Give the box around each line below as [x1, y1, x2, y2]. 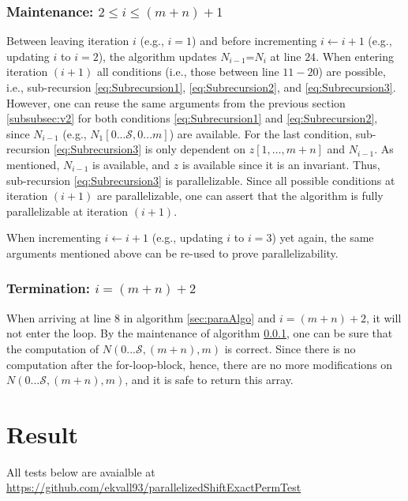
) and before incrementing [192, 32, 317, 49]
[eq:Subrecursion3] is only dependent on [54, 141, 245, 157]
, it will [365, 309, 402, 326]
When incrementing [6, 229, 101, 246]
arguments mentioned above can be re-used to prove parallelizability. [6, 244, 339, 261]
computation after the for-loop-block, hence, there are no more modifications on [6, 356, 393, 372]
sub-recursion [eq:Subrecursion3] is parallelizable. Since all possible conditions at [6, 171, 395, 188]
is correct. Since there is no [224, 340, 356, 356]
